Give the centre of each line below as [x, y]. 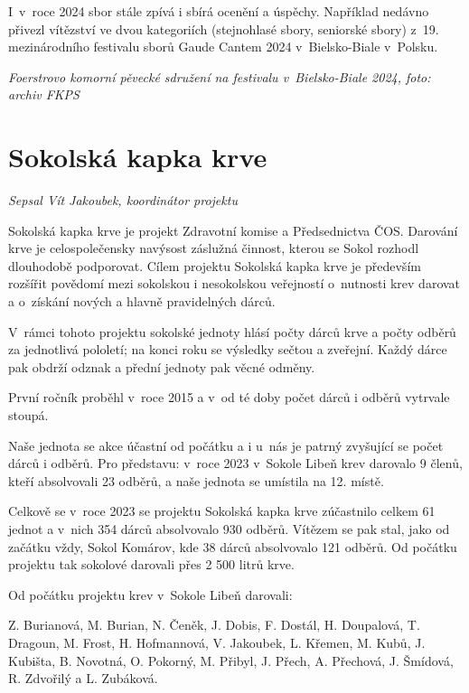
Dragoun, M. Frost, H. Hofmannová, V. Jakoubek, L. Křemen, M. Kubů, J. [217, 642]
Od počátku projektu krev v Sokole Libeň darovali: [150, 594]
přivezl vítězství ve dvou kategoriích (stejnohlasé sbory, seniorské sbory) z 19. [224, 28]
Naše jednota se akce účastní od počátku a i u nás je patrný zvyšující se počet [226, 445]
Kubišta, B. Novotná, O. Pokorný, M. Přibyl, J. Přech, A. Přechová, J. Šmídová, [231, 660]
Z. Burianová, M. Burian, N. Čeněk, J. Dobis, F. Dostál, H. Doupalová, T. [214, 625]
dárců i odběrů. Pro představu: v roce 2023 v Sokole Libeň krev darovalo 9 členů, [235, 463]
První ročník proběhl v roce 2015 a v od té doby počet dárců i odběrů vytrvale [229, 397]
